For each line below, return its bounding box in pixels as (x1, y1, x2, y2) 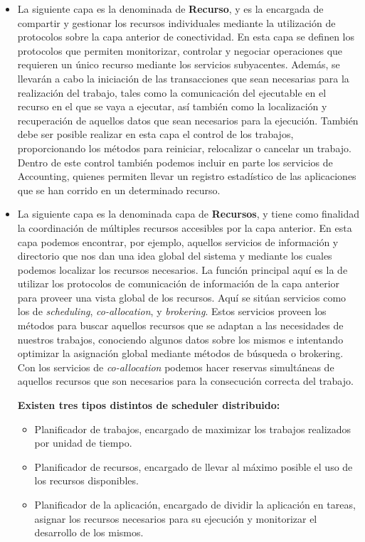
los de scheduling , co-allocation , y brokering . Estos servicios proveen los (17, 304, 327, 319)
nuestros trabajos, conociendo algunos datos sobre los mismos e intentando (17, 331, 344, 346)
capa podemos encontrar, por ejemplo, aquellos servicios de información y (17, 234, 339, 249)
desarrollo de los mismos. (34, 525, 144, 540)
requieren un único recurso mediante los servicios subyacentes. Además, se (17, 57, 340, 72)
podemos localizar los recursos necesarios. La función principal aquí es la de (17, 262, 348, 277)
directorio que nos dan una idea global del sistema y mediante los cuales (17, 248, 332, 263)
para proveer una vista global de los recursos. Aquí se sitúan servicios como (17, 289, 347, 304)
